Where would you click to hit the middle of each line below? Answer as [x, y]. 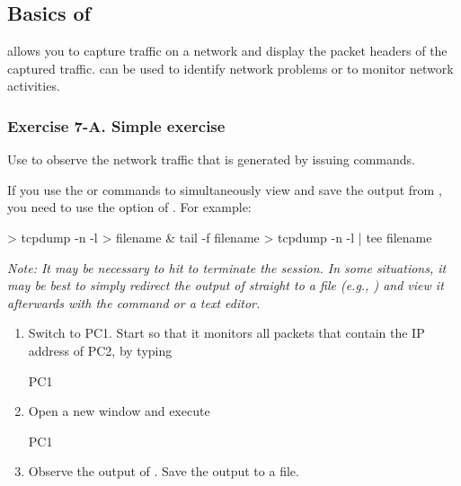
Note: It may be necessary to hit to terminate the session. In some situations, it [227, 267]
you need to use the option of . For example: [129, 207]
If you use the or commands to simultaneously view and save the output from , [225, 189]
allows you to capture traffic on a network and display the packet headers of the [227, 51]
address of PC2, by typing [100, 350]
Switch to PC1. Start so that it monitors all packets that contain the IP [226, 333]
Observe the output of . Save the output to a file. [164, 471]
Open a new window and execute [119, 411]
